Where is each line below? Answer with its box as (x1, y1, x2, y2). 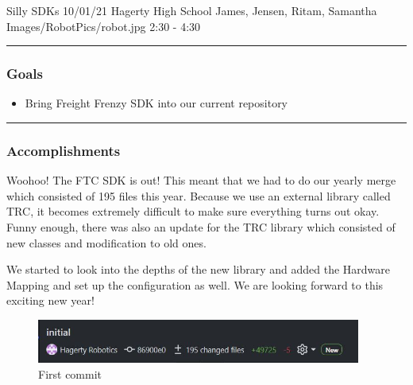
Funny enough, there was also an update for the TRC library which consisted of (6, 219, 396, 235)
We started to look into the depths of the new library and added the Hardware (6, 261, 390, 278)
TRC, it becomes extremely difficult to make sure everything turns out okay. (6, 203, 380, 220)
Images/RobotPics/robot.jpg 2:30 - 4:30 (6, 17, 201, 34)
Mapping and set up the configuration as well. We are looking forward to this (6, 276, 384, 293)
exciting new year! (6, 292, 95, 309)
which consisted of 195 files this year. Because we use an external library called (6, 187, 391, 204)
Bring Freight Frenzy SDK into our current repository (25, 95, 288, 111)
